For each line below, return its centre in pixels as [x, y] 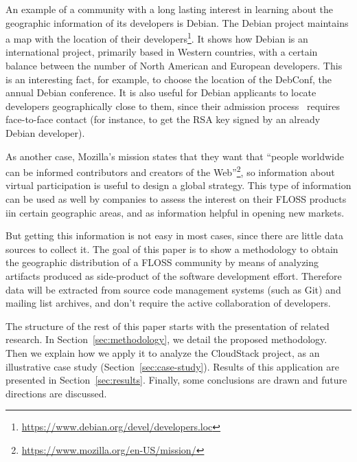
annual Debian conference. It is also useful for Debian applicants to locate [161, 92]
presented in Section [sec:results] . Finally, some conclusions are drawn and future [176, 380]
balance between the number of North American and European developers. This [174, 66]
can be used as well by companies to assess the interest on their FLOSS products [176, 199]
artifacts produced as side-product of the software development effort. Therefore [174, 276]
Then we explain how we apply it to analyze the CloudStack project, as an [163, 352]
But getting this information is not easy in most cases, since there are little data [174, 235]
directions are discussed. [56, 393]
